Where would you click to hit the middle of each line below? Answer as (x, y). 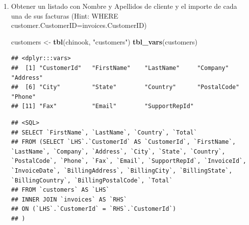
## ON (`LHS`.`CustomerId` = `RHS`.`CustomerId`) (94, 209)
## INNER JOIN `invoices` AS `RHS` (69, 199)
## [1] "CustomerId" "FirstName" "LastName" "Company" (120, 68)
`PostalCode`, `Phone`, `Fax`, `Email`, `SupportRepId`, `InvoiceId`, (129, 161)
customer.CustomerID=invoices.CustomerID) (79, 25)
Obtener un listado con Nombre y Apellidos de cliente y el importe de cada (124, 6)
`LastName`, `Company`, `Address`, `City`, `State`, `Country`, (118, 151)
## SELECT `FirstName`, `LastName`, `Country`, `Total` (104, 132)
